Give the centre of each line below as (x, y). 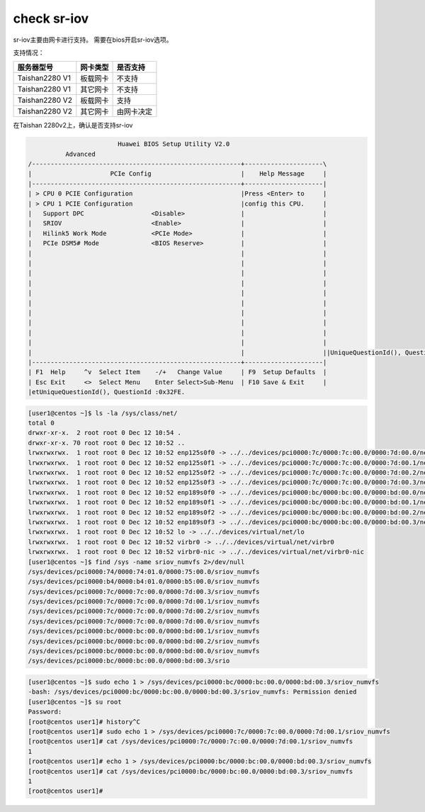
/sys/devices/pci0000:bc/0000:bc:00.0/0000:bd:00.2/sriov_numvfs (144, 641)
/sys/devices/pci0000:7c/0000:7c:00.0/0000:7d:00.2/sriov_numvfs (144, 611)
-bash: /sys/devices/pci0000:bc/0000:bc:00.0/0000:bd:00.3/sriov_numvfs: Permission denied (192, 692)
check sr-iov (51, 18)
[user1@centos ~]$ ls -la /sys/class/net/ (103, 413)
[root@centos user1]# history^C (84, 722)
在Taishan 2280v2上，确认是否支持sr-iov (73, 125)
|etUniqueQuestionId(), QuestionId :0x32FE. (107, 392)
